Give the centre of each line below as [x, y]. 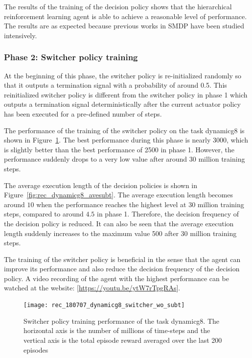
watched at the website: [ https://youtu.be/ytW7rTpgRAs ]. [92, 288]
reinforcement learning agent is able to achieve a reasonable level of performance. [126, 16]
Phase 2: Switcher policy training [71, 57]
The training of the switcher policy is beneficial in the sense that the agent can [122, 259]
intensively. [21, 35]
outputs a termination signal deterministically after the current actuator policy [122, 104]
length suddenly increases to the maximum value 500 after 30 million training [120, 233]
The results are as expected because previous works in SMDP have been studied [124, 26]
